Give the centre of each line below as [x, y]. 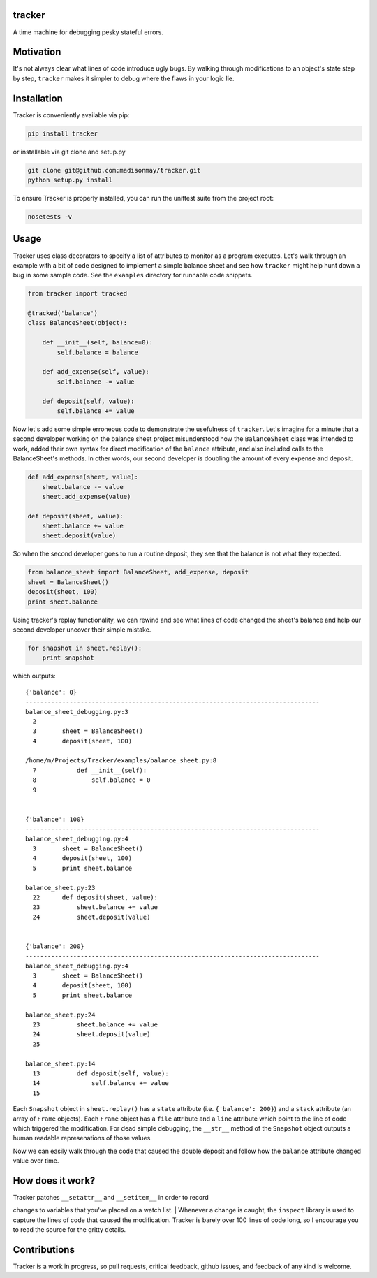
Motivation [37, 52]
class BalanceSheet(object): [77, 323]
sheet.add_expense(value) [87, 496]
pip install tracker [62, 133]
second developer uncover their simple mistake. [82, 630]
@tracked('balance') [62, 313]
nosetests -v [50, 217]
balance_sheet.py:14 [60, 1063]
